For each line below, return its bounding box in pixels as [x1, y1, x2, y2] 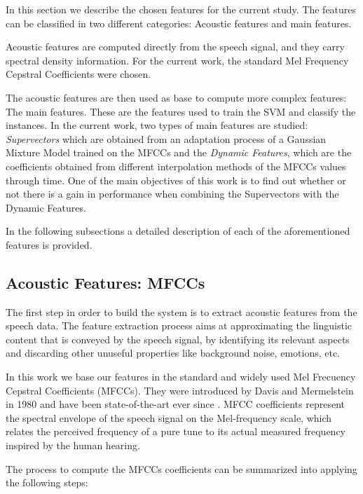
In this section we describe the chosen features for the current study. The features [6, 2, 357, 16]
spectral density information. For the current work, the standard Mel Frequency [6, 53, 349, 67]
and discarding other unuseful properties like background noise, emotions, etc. [6, 345, 341, 360]
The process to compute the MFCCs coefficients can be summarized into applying [6, 461, 357, 476]
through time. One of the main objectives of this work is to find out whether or [6, 172, 346, 187]
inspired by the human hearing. [6, 438, 140, 453]
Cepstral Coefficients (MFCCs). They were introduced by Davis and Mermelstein [6, 383, 354, 397]
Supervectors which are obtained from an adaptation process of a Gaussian [6, 131, 327, 146]
